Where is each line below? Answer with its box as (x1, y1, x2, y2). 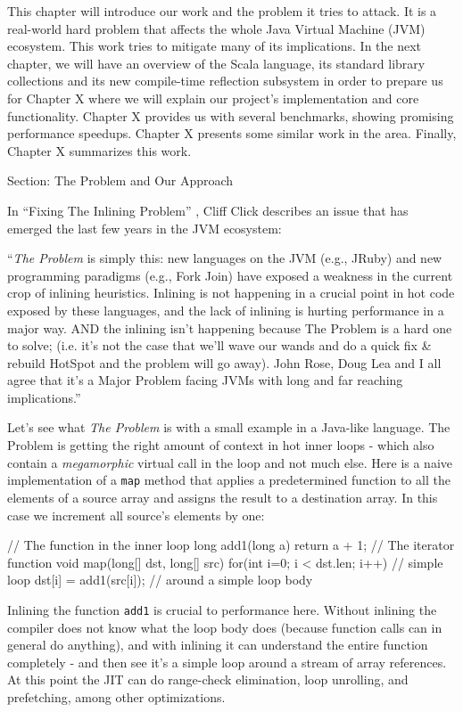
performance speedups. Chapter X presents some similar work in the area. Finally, (7, 124, 457, 143)
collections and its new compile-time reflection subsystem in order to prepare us (7, 71, 443, 90)
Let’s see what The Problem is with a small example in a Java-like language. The (7, 418, 451, 437)
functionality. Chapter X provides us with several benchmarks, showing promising (7, 106, 454, 125)
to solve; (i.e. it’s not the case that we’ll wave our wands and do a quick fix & (7, 336, 432, 355)
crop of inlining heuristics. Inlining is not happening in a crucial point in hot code (7, 283, 455, 302)
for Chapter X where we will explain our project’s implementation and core (7, 88, 419, 107)
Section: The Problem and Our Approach (7, 171, 234, 190)
